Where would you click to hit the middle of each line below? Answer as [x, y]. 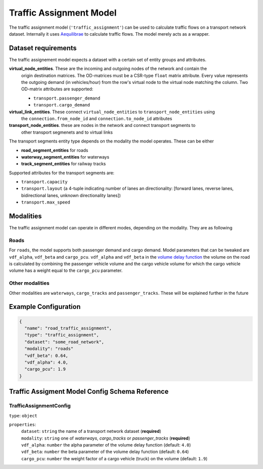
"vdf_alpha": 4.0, [46, 362]
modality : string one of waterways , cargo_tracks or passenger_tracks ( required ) [106, 438]
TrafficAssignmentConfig [40, 406]
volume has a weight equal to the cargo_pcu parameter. [66, 270]
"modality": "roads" [49, 349]
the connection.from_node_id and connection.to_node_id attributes [97, 118]
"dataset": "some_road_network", [64, 342]
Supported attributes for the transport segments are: [62, 173]
